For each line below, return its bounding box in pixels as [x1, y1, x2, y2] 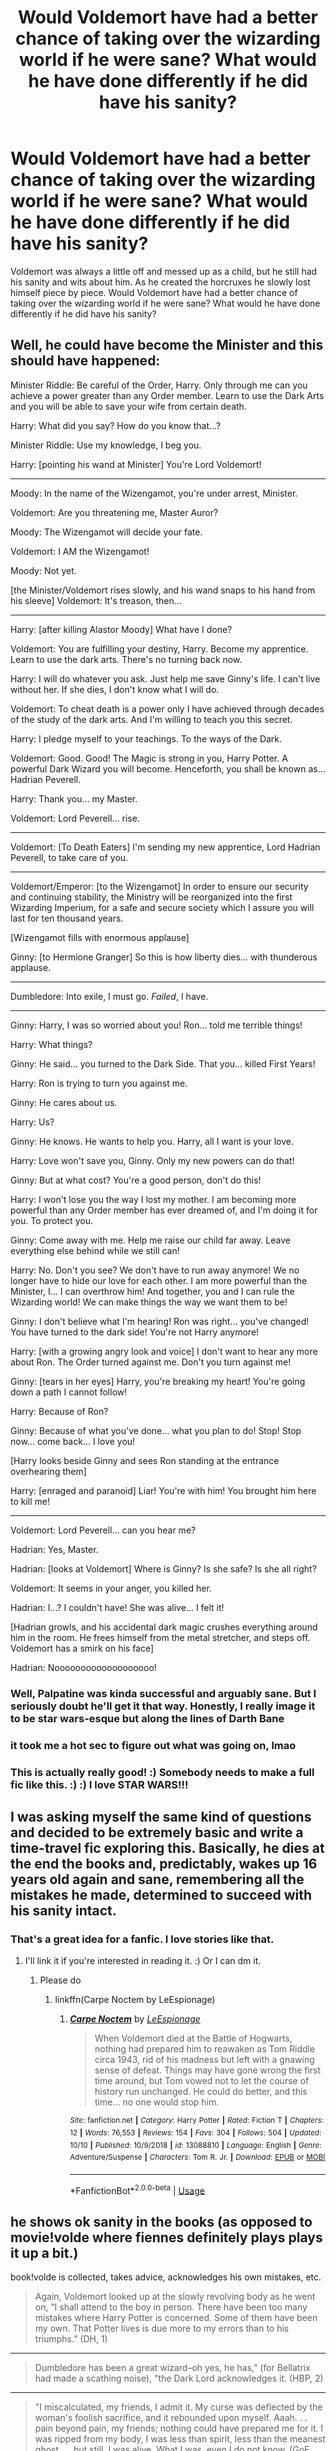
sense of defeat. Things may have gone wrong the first [94, 2064, 322, 2076]
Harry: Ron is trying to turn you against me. [10, 1077, 188, 1089]
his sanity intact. [10, 1902, 117, 1919]
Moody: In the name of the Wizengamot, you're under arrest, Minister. [10, 487, 298, 499]
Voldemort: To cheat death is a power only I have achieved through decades [10, 702, 325, 715]
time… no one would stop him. [94, 2096, 220, 2108]
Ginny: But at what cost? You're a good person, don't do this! [10, 1174, 262, 1186]
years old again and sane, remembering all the [10, 1871, 305, 1888]
